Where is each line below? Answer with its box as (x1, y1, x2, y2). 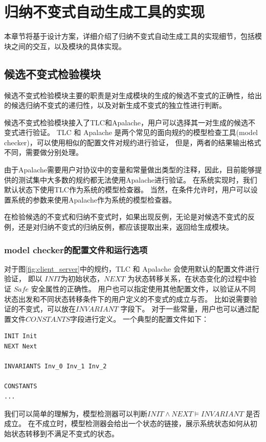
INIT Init (4, 333, 37, 340)
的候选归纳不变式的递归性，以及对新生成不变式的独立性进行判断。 (4, 100, 226, 110)
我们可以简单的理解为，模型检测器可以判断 (4, 408, 147, 418)
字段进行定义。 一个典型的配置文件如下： (70, 313, 209, 324)
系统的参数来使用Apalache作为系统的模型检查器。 (11, 194, 176, 205)
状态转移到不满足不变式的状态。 (11, 428, 119, 438)
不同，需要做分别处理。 (4, 147, 83, 158)
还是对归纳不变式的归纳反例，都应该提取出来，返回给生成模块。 (18, 222, 233, 232)
